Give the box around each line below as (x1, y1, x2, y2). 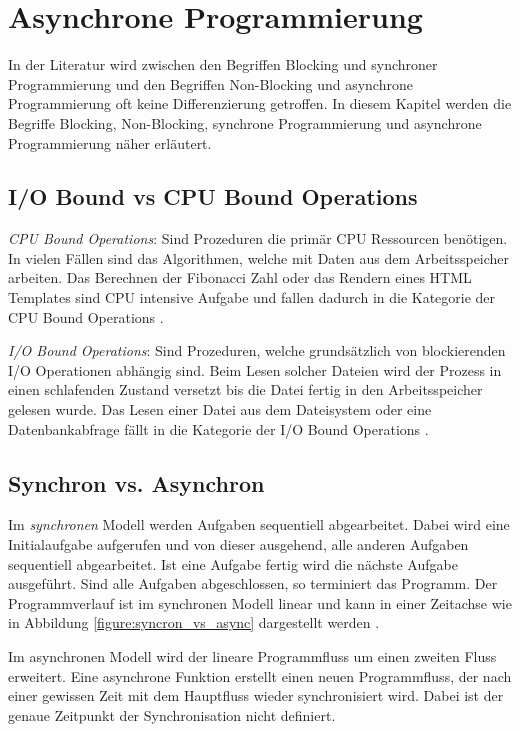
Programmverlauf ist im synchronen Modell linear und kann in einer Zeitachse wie (8, 592, 512, 613)
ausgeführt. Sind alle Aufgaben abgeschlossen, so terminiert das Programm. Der (8, 573, 498, 594)
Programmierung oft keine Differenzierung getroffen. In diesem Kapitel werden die (8, 93, 512, 114)
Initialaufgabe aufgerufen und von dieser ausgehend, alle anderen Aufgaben (8, 534, 469, 555)
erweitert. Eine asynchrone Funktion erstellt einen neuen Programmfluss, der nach (8, 665, 512, 686)
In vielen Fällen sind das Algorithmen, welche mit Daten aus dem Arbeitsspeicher (8, 247, 510, 268)
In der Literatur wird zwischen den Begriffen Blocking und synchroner (8, 54, 438, 75)
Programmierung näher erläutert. (8, 132, 212, 153)
